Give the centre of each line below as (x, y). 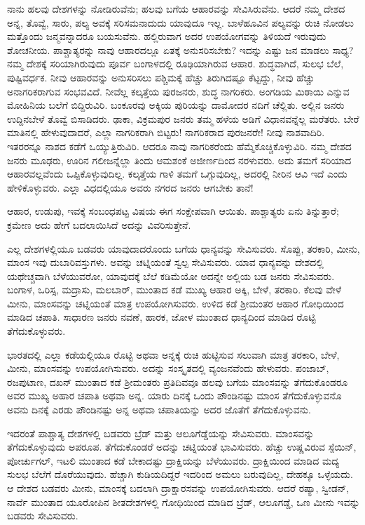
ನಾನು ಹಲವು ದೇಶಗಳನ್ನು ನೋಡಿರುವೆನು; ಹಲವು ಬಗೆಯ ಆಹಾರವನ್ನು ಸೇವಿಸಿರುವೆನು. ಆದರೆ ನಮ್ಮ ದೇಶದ (176, 8)
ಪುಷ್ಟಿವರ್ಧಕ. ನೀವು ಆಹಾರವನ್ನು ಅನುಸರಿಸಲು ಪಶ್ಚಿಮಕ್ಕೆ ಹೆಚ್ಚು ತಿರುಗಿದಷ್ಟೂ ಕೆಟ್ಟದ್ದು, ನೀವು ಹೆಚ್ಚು (161, 77)
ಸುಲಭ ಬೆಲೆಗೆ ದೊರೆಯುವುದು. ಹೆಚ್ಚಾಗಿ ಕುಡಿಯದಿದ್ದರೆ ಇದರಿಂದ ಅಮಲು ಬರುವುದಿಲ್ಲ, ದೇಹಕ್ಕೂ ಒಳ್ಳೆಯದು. (180, 474)
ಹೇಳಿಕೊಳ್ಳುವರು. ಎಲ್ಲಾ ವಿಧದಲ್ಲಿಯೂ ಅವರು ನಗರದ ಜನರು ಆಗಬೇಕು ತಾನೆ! (130, 187)
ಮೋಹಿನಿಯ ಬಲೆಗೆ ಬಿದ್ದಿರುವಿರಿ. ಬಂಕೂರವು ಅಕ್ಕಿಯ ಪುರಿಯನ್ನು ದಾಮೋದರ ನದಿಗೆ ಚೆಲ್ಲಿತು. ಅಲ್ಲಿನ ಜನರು (176, 105)
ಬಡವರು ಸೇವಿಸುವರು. (43, 516)
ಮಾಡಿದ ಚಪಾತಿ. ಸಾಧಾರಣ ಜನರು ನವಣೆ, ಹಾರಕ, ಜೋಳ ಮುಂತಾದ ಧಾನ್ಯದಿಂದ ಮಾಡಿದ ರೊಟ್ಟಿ (161, 317)
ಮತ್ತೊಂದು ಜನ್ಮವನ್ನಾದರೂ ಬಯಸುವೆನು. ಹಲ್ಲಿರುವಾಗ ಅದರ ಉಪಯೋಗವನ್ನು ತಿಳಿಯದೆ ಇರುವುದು (167, 36)
